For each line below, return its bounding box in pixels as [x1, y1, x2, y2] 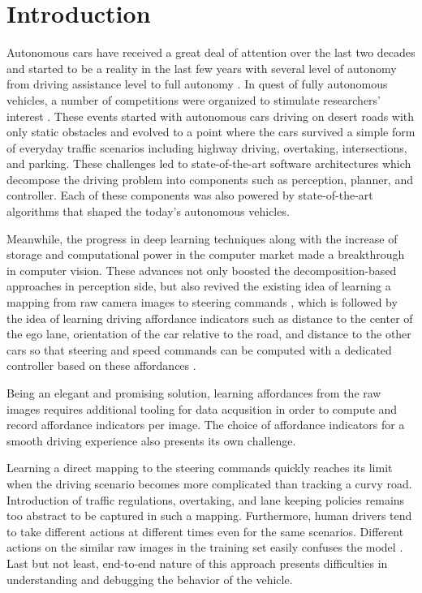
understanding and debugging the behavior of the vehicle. [6, 570, 293, 587]
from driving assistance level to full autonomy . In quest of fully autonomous [6, 75, 388, 92]
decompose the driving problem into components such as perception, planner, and [6, 170, 413, 187]
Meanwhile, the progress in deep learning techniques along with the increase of [6, 230, 398, 247]
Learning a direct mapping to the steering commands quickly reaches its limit [6, 459, 393, 476]
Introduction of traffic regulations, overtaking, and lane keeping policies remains [6, 491, 405, 508]
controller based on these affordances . [6, 357, 196, 374]
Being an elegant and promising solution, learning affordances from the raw [6, 385, 381, 401]
